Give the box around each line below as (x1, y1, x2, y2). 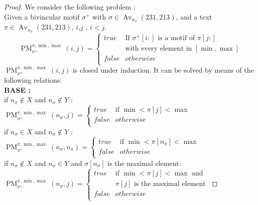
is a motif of (158, 34, 195, 42)
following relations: (4, 75, 62, 85)
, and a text (176, 11, 212, 22)
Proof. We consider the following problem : (4, 2, 136, 12)
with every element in (125, 45, 192, 52)
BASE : (4, 84, 31, 95)
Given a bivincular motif (4, 11, 80, 22)
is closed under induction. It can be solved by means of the (72, 65, 254, 75)
